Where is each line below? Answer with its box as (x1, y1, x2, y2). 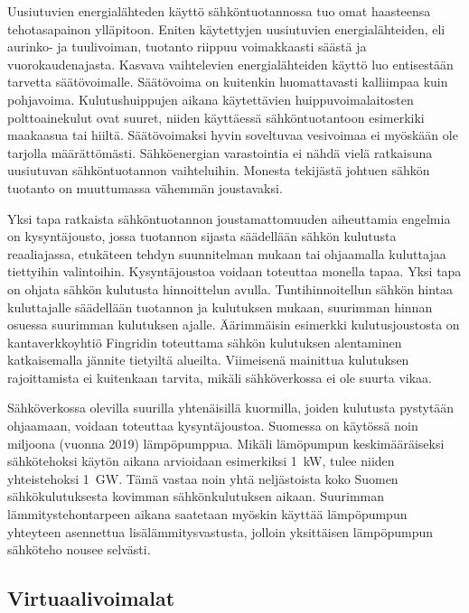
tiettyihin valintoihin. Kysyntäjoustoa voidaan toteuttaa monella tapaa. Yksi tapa (7, 262, 462, 281)
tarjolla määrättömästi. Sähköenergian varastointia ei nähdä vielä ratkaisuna (7, 143, 433, 162)
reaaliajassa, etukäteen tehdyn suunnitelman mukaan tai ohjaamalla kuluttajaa (7, 244, 446, 263)
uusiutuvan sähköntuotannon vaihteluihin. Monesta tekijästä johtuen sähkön (7, 161, 430, 180)
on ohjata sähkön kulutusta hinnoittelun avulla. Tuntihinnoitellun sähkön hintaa (7, 279, 454, 298)
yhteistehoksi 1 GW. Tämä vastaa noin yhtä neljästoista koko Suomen (7, 469, 399, 488)
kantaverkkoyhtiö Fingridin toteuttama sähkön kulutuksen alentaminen (7, 332, 402, 351)
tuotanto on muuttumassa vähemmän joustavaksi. (7, 178, 283, 197)
